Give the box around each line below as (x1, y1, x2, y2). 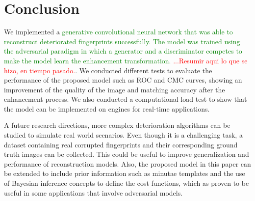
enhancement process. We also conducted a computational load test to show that (4, 94, 247, 104)
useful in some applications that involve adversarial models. (4, 187, 183, 198)
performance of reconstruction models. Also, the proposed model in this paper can (4, 158, 251, 169)
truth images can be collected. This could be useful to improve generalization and (4, 149, 249, 159)
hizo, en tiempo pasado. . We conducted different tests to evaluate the (4, 65, 212, 75)
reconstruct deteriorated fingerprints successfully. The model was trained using (4, 36, 240, 46)
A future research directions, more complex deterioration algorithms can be (4, 120, 230, 130)
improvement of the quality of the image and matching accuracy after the (4, 84, 225, 94)
